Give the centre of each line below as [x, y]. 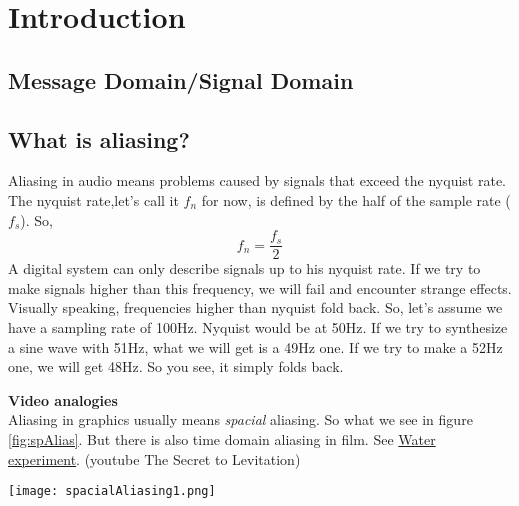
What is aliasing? [99, 138]
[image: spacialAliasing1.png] [112, 491]
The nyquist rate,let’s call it [93, 199]
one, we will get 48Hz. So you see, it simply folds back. [176, 366]
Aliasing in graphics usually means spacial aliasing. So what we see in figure [240, 419]
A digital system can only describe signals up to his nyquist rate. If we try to [244, 268]
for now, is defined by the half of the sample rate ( [356, 199]
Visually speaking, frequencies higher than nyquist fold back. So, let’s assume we [255, 307]
